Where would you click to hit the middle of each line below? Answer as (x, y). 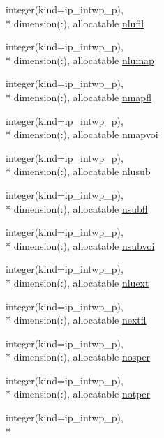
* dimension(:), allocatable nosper (78, 357)
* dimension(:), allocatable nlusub (78, 171)
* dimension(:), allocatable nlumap (80, 60)
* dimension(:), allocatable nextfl (76, 320)
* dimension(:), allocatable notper (78, 394)
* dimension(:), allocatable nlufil (75, 23)
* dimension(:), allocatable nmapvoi (82, 134)
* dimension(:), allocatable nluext (77, 282)
